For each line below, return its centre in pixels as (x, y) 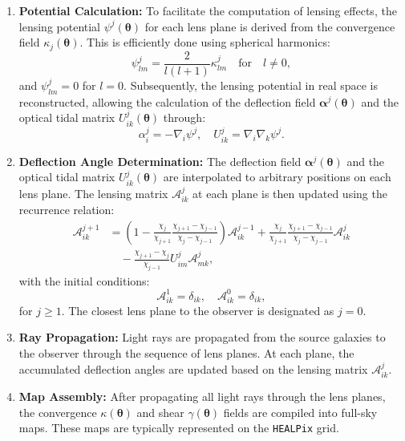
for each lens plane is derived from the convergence (270, 26)
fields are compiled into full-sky (300, 412)
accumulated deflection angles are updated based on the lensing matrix (193, 368)
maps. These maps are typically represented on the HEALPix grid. (179, 428)
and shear (160, 412)
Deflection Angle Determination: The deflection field (160, 161)
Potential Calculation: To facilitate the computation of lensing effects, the (208, 10)
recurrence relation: (67, 210)
